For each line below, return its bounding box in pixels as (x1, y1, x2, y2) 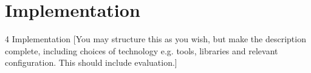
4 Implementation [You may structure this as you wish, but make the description (5, 33, 306, 45)
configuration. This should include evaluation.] (5, 56, 177, 69)
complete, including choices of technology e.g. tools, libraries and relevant (5, 44, 278, 57)
